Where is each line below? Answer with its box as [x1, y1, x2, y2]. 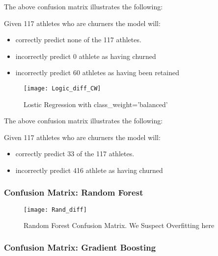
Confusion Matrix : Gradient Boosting [4, 241, 156, 253]
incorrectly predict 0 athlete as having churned [15, 51, 156, 61]
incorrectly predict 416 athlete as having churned [15, 165, 163, 175]
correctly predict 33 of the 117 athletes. [15, 148, 135, 159]
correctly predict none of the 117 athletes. [15, 34, 141, 45]
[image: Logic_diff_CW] [24, 85, 101, 92]
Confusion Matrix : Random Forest [4, 186, 143, 198]
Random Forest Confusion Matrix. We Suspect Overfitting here [24, 220, 215, 230]
